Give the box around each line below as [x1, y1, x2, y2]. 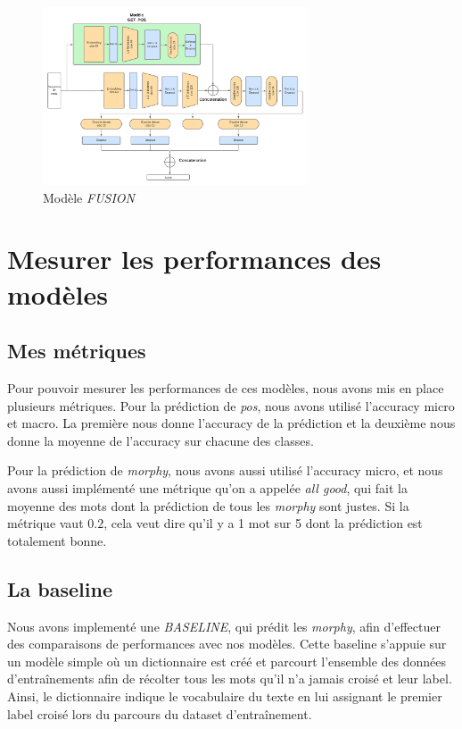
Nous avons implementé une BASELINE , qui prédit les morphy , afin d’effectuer [7, 616, 441, 635]
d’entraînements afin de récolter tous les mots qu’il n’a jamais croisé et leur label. [7, 669, 452, 688]
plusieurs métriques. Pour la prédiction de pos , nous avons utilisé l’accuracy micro [7, 396, 455, 415]
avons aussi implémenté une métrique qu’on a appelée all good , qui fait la [7, 479, 408, 498]
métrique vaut [7, 514, 84, 532]
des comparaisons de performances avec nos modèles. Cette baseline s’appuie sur [7, 634, 447, 653]
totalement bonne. [7, 531, 107, 549]
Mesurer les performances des [7, 240, 382, 277]
